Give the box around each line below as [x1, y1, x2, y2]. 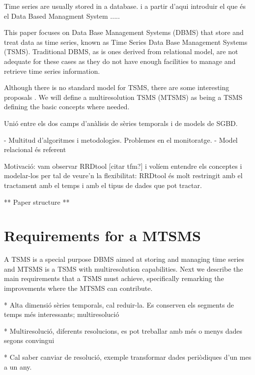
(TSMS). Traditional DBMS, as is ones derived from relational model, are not [4, 46, 238, 57]
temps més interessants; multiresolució [4, 309, 119, 319]
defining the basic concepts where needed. [4, 101, 130, 112]
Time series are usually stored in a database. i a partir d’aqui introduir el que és [4, 1, 246, 11]
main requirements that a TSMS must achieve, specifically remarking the [4, 273, 224, 283]
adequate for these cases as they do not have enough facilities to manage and [4, 56, 236, 66]
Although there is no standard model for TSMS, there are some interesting [4, 82, 229, 93]
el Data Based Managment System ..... [4, 10, 120, 21]
